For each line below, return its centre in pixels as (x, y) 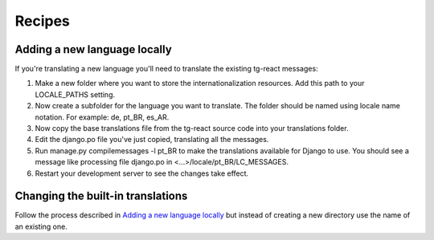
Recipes (42, 21)
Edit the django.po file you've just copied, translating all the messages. (152, 140)
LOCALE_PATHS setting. (75, 94)
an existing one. (41, 226)
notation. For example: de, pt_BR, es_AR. (102, 117)
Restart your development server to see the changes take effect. (142, 173)
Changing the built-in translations (101, 196)
